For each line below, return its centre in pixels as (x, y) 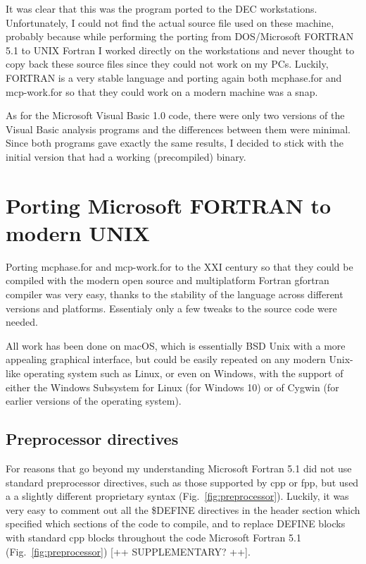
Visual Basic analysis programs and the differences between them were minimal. (178, 129)
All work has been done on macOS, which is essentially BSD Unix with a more (176, 345)
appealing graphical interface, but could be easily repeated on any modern (166, 359)
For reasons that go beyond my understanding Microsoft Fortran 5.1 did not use (179, 468)
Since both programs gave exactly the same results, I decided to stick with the (175, 143)
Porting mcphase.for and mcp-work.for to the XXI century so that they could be (179, 266)
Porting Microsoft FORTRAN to (169, 205)
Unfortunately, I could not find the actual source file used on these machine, (170, 22)
